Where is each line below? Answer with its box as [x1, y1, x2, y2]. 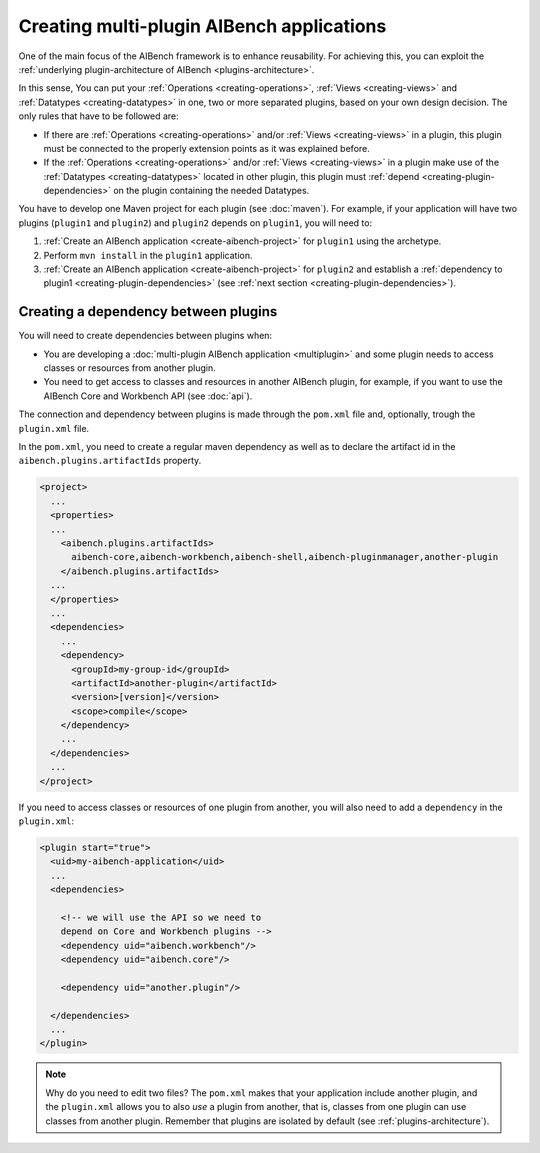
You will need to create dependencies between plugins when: [18, 330, 273, 342]
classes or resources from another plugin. [43, 362, 217, 374]
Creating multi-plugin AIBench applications [18, 15, 387, 37]
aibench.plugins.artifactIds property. [18, 455, 202, 467]
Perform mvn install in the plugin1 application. [43, 249, 253, 261]
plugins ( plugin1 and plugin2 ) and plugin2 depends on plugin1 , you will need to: [18, 216, 373, 229]
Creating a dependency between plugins [18, 303, 278, 320]
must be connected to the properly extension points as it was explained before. [43, 142, 370, 154]
